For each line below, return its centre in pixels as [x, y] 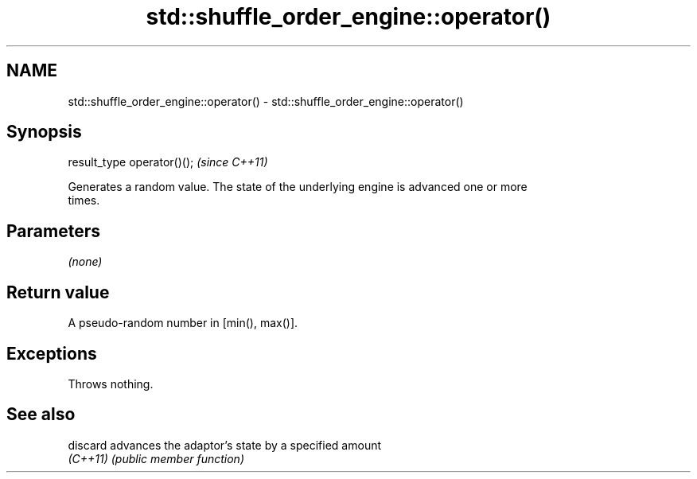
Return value [58, 292]
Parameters [53, 231]
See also [41, 415]
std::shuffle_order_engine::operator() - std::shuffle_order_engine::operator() [266, 101]
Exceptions [52, 353]
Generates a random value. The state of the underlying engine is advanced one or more [298, 187]
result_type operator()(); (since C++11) [168, 162]
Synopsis [44, 132]
